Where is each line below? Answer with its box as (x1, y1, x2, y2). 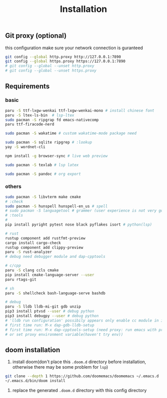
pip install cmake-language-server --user (5, 272, 94, 277)
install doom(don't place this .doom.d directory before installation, (12, 359, 147, 365)
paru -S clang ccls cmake (5, 268, 59, 273)
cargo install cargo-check (5, 240, 61, 245)
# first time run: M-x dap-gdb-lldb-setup (5, 322, 94, 327)
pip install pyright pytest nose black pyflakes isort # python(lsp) (5, 222, 153, 227)
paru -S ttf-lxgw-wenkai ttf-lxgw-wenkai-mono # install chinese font (5, 108, 155, 113)
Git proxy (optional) (5, 31, 67, 40)
